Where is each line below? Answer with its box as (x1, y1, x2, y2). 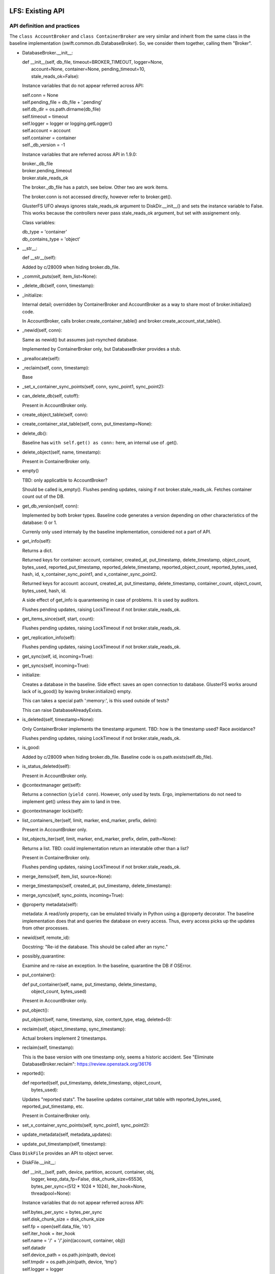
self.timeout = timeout (22, 113, 68, 119)
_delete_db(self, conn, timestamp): (22, 283, 95, 289)
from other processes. (22, 925, 69, 931)
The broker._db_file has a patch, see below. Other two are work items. (22, 184, 169, 191)
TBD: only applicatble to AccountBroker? (22, 477, 108, 483)
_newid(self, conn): (22, 327, 62, 333)
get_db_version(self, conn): (22, 502, 79, 509)
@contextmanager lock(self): (22, 808, 84, 814)
